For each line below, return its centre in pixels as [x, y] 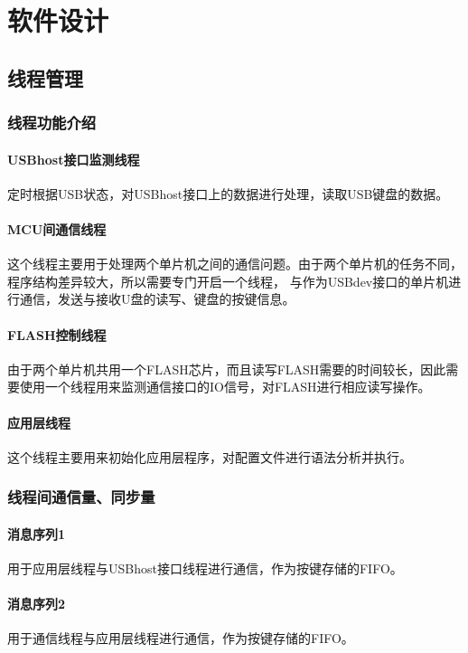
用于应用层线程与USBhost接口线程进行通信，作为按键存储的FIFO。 [205, 568]
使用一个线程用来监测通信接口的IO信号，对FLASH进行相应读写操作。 [225, 387]
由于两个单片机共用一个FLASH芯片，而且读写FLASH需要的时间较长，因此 [227, 369]
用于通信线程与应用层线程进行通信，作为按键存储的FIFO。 [181, 638]
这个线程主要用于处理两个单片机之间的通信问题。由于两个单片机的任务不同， [235, 264]
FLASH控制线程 [57, 334]
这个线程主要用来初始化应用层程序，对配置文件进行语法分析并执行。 [210, 456]
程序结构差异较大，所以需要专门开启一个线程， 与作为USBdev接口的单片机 [228, 281]
